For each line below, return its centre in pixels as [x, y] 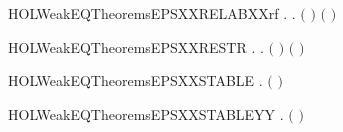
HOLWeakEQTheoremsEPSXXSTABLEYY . [146, 113]
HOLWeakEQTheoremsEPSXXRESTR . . [136, 46]
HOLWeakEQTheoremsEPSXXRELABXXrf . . [152, 13]
